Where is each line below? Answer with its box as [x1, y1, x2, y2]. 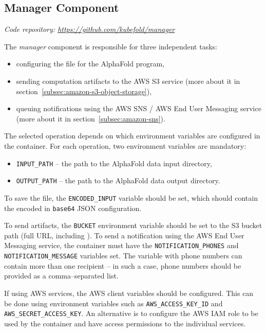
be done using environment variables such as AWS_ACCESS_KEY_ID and [4, 298, 223, 308]
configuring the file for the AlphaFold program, [16, 58, 164, 69]
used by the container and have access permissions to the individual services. [4, 318, 246, 328]
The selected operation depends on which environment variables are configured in [4, 130, 260, 141]
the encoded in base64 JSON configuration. [4, 202, 142, 213]
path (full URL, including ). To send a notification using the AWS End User [4, 230, 244, 240]
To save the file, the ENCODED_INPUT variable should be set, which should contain [4, 192, 258, 203]
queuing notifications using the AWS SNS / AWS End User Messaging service [16, 103, 261, 114]
